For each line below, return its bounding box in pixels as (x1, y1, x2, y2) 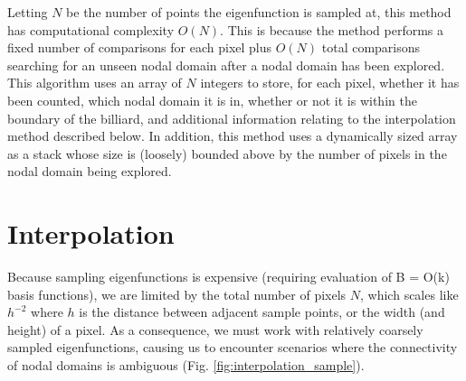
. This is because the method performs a (220, 20, 444, 39)
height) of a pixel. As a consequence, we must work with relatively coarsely (7, 320, 423, 339)
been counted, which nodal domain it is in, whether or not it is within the (7, 90, 417, 109)
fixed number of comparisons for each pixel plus (7, 38, 272, 57)
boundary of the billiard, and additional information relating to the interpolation (7, 108, 456, 127)
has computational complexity (7, 20, 175, 39)
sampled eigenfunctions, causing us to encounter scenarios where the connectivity (7, 338, 458, 357)
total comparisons (321, 38, 421, 57)
